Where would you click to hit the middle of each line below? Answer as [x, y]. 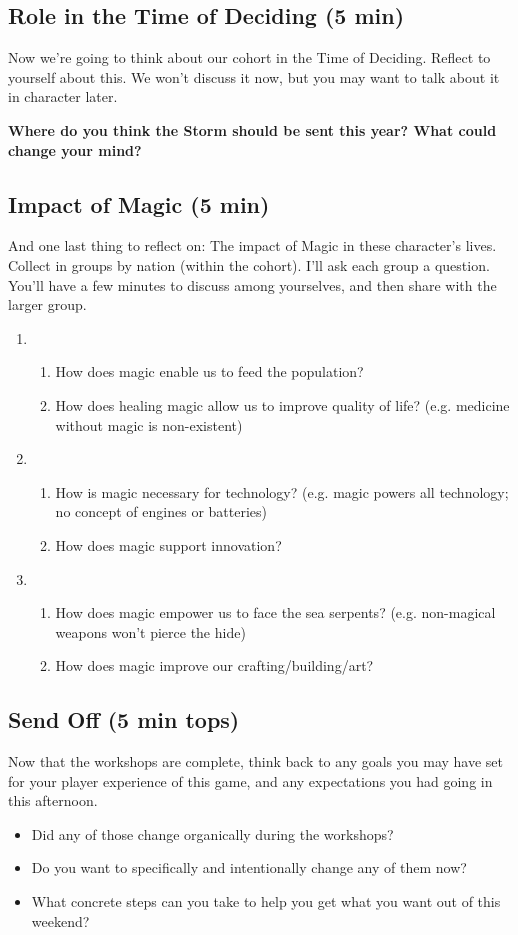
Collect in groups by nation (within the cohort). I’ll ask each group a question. [249, 264]
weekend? [60, 920]
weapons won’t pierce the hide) [150, 631]
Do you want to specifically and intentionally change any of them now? [249, 867]
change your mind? [75, 149]
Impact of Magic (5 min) [139, 203]
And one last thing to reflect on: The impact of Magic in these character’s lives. [252, 245]
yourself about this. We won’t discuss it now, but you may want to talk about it [254, 76]
